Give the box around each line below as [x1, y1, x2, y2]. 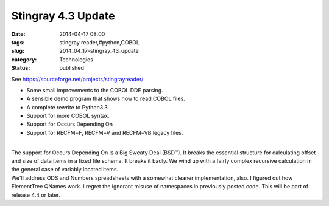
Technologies [59, 55, 94, 63]
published [59, 64, 85, 72]
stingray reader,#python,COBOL [59, 38, 140, 46]
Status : [11, 64, 30, 72]
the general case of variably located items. [11, 166, 119, 173]
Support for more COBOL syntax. [26, 112, 110, 120]
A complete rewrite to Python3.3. [26, 103, 110, 111]
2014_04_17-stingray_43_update [59, 47, 140, 55]
